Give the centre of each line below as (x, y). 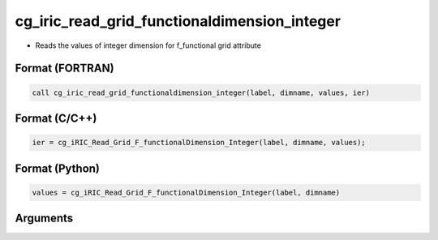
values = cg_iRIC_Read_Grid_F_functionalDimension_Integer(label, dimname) (186, 192)
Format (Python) (58, 168)
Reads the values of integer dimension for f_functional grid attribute (148, 45)
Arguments (44, 219)
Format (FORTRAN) (64, 69)
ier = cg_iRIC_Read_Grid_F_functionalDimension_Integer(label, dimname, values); (199, 143)
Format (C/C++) (56, 118)
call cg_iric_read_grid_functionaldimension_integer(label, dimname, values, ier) (201, 92)
